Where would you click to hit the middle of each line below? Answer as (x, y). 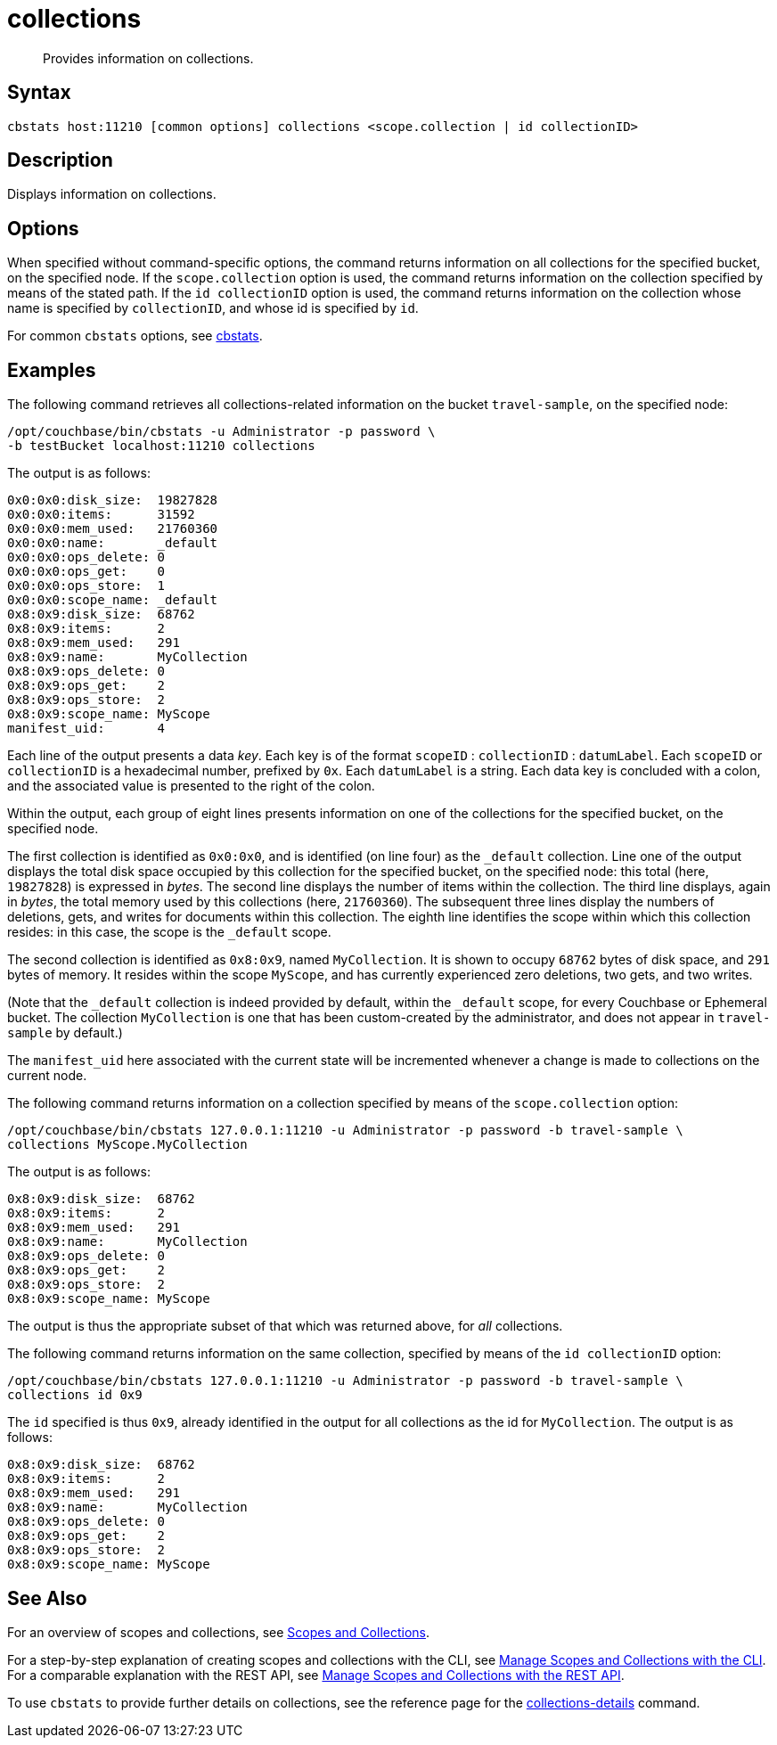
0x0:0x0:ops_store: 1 (86, 586)
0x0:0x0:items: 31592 (101, 515)
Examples (52, 370)
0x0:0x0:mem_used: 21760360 (113, 529)
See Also (47, 1598)
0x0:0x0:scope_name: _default (113, 600)
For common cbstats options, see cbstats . (135, 336)
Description (60, 160)
